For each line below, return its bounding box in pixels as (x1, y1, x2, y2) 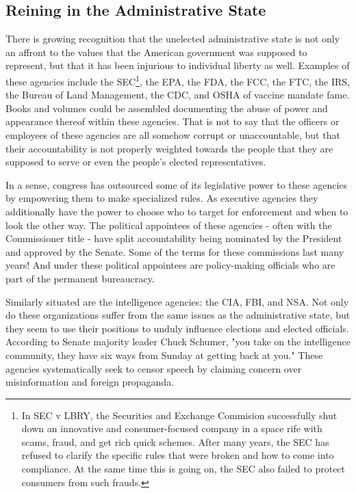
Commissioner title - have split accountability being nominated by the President (5, 231, 342, 245)
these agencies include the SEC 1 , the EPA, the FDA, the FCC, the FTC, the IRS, (5, 72, 350, 88)
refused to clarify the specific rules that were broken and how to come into (21, 448, 334, 462)
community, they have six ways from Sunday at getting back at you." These (5, 347, 323, 362)
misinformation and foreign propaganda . (5, 375, 175, 389)
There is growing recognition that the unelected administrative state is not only (5, 31, 340, 46)
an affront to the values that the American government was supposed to (5, 44, 307, 59)
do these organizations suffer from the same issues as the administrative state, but (5, 308, 351, 322)
